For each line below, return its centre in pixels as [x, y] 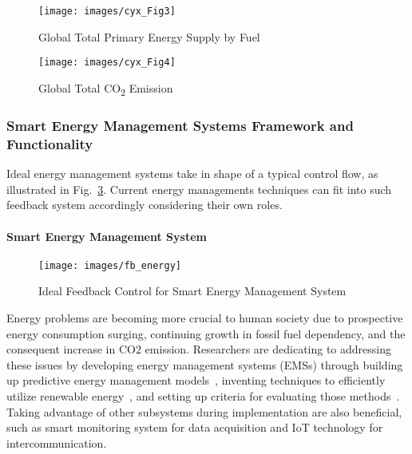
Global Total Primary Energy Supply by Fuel [149, 36]
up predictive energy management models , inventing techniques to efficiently [196, 380]
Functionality [50, 143]
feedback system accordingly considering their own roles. [145, 205]
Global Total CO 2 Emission [106, 89]
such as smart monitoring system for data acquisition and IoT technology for [195, 427]
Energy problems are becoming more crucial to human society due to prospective [205, 318]
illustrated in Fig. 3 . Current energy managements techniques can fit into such [199, 189]
